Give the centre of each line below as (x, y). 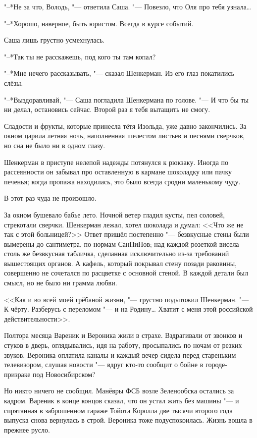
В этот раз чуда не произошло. (50, 198)
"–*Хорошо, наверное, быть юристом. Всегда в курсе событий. (99, 23)
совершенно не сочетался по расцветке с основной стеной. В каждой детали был (126, 273)
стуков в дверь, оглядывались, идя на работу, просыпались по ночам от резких (123, 345)
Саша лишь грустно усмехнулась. (54, 40)
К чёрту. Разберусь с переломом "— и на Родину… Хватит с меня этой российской (128, 309)
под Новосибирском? (64, 374)
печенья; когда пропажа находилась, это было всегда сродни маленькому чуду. (122, 181)
